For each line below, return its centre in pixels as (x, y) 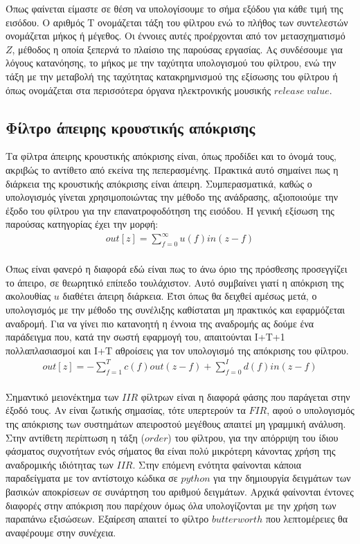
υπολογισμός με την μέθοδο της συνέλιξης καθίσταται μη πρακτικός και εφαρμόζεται (175, 310)
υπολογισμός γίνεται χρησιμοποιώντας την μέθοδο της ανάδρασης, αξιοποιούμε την (172, 197)
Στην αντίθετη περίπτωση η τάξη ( (75, 437)
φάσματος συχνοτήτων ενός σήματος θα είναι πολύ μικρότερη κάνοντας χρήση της (171, 451)
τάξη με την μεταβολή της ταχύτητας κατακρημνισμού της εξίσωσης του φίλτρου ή (172, 76)
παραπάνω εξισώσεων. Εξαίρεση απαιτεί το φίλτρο (107, 519)
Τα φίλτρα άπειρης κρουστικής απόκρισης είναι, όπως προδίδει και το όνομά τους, (171, 156)
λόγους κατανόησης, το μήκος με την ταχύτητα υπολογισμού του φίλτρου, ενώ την (171, 63)
